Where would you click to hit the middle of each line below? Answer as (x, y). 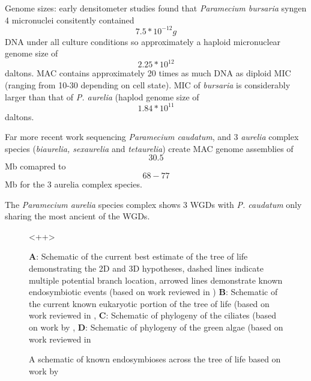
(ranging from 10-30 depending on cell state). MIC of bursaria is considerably (148, 84)
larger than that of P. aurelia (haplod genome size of (102, 96)
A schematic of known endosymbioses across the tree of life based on (155, 359)
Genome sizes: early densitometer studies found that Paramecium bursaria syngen (156, 8)
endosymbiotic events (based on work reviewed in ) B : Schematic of (153, 292)
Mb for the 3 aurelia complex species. (74, 184)
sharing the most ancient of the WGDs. (77, 216)
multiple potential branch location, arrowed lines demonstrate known (156, 280)
